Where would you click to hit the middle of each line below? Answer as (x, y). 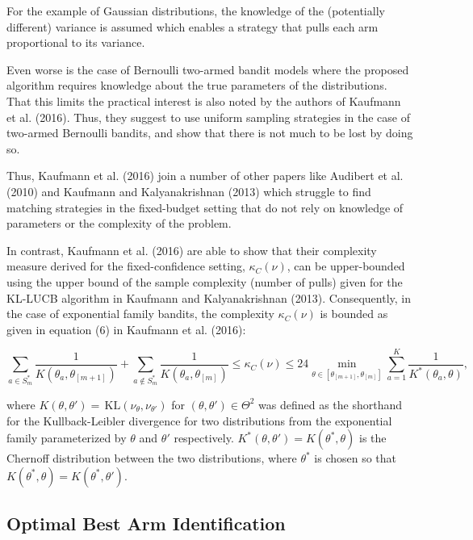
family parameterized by (67, 438)
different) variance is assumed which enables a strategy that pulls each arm (193, 26)
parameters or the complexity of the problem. (119, 223)
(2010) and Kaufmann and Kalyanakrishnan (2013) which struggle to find (189, 191)
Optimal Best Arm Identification (146, 523)
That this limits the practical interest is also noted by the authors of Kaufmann (204, 100)
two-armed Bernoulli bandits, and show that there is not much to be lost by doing (210, 133)
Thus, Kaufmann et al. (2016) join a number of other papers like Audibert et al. (205, 176)
